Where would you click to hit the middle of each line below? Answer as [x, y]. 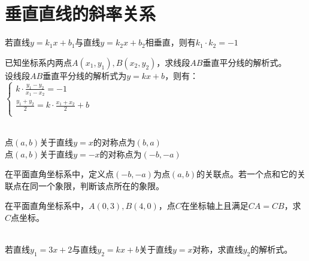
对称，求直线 [218, 249]
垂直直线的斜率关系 [81, 13]
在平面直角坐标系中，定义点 [59, 174]
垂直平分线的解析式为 [85, 75]
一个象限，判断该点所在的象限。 [101, 185]
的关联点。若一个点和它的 [247, 174]
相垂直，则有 [170, 42]
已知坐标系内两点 [38, 62]
